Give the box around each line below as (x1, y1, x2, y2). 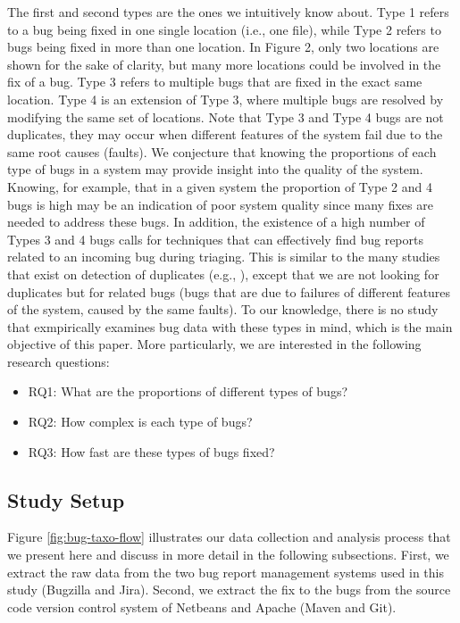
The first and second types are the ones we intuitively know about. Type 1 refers (7, 3, 449, 21)
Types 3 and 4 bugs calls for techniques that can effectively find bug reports (7, 229, 423, 248)
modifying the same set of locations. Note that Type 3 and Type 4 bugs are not (7, 107, 444, 126)
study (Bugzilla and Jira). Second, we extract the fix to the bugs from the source (7, 580, 451, 599)
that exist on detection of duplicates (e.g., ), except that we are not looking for (7, 264, 439, 283)
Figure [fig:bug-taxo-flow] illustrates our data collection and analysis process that (7, 527, 451, 546)
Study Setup (7, 486, 125, 513)
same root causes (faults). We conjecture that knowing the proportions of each (7, 142, 437, 161)
